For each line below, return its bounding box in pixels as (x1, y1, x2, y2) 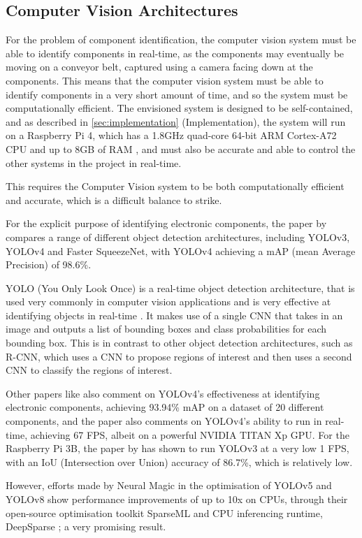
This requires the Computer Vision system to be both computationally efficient (6, 179, 345, 194)
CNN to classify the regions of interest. (6, 363, 173, 377)
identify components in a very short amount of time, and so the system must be (6, 87, 348, 101)
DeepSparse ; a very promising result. (6, 519, 166, 534)
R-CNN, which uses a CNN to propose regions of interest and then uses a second (6, 349, 352, 363)
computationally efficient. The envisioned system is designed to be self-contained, (6, 101, 353, 115)
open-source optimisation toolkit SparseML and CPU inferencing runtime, (6, 505, 323, 520)
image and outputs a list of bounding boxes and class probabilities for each (6, 321, 327, 336)
